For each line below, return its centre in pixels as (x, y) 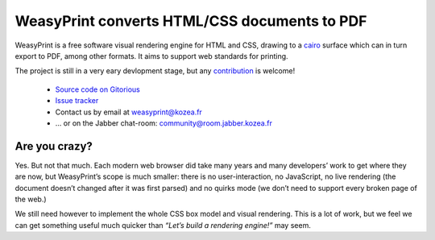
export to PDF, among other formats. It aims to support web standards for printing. (152, 56)
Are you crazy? (54, 146)
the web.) (31, 199)
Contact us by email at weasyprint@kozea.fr (129, 112)
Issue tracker (77, 101)
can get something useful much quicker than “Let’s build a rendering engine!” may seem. (163, 225)
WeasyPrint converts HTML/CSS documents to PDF (191, 21)
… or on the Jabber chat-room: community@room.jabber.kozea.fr (164, 123)
